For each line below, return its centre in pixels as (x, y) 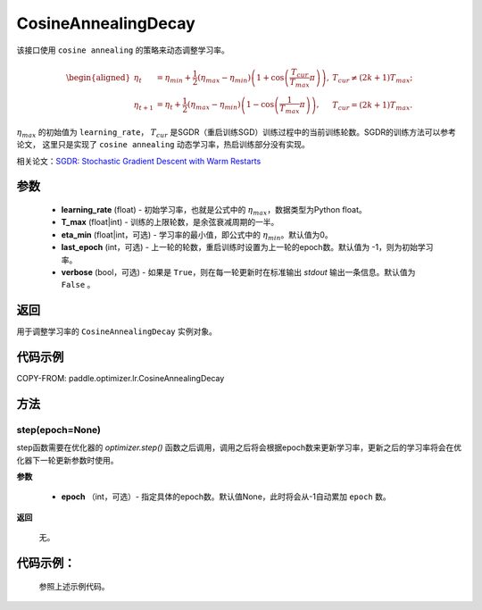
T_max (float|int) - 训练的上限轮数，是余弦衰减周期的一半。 (170, 222)
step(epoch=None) (59, 430)
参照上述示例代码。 (74, 586)
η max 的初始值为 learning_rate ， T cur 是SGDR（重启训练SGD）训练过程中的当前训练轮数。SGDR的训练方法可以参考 (237, 133)
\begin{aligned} (98, 77)
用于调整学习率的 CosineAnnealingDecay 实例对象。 (117, 331)
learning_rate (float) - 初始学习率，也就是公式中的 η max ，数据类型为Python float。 (214, 210)
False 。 (78, 285)
